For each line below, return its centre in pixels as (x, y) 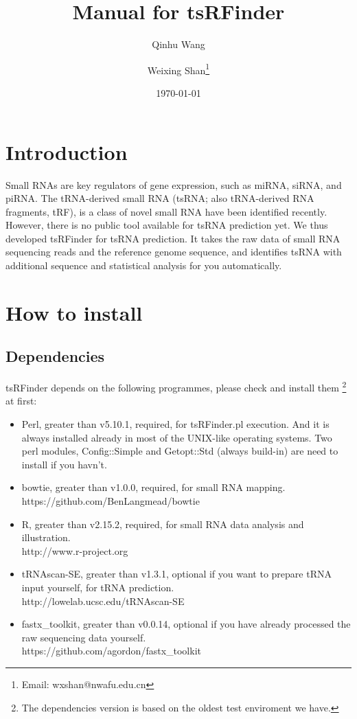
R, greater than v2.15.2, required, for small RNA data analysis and (163, 524)
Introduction (67, 151)
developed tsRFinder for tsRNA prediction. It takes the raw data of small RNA (173, 238)
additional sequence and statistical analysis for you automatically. (144, 265)
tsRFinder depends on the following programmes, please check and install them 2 (176, 386)
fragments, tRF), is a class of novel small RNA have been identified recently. (166, 211)
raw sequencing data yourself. (84, 637)
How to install (74, 312)
